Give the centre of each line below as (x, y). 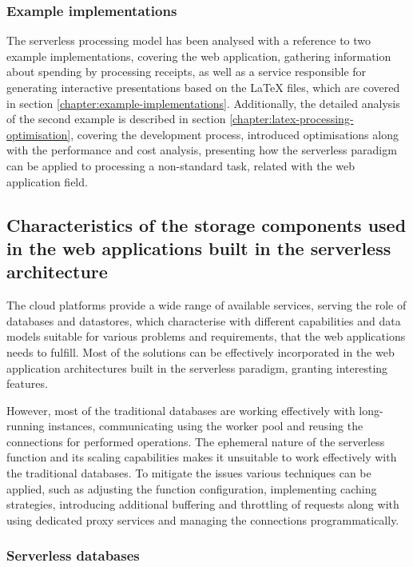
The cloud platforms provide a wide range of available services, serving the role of (206, 305)
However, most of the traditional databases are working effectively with (181, 410)
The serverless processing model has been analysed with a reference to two (189, 40)
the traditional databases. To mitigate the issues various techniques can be (189, 473)
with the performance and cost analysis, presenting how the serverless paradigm (202, 150)
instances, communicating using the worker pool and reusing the (206, 426)
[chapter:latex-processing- (292, 119)
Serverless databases (73, 555)
